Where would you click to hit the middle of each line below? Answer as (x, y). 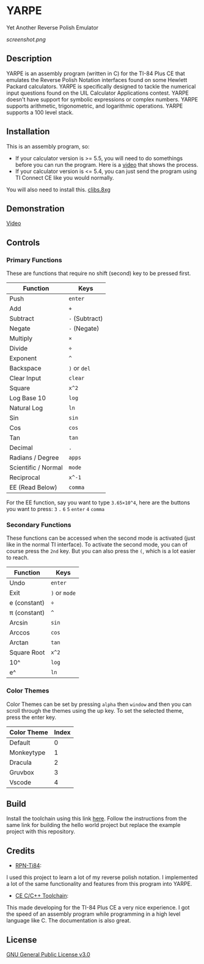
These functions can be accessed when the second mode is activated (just (101, 538)
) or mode (64, 593)
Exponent (23, 358)
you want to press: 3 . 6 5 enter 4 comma (56, 509)
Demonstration (36, 208)
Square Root (27, 653)
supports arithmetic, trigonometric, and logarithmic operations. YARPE (95, 106)
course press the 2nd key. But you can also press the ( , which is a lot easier (101, 551)
